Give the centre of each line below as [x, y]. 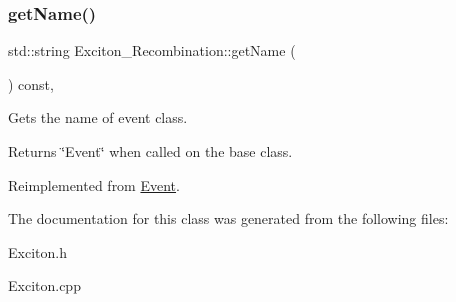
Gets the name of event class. [98, 117]
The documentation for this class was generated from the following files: [228, 218]
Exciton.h [37, 251]
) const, [31, 83]
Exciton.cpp [44, 285]
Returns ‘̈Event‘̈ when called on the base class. [150, 151]
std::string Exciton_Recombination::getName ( [152, 50]
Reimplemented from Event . [94, 184]
